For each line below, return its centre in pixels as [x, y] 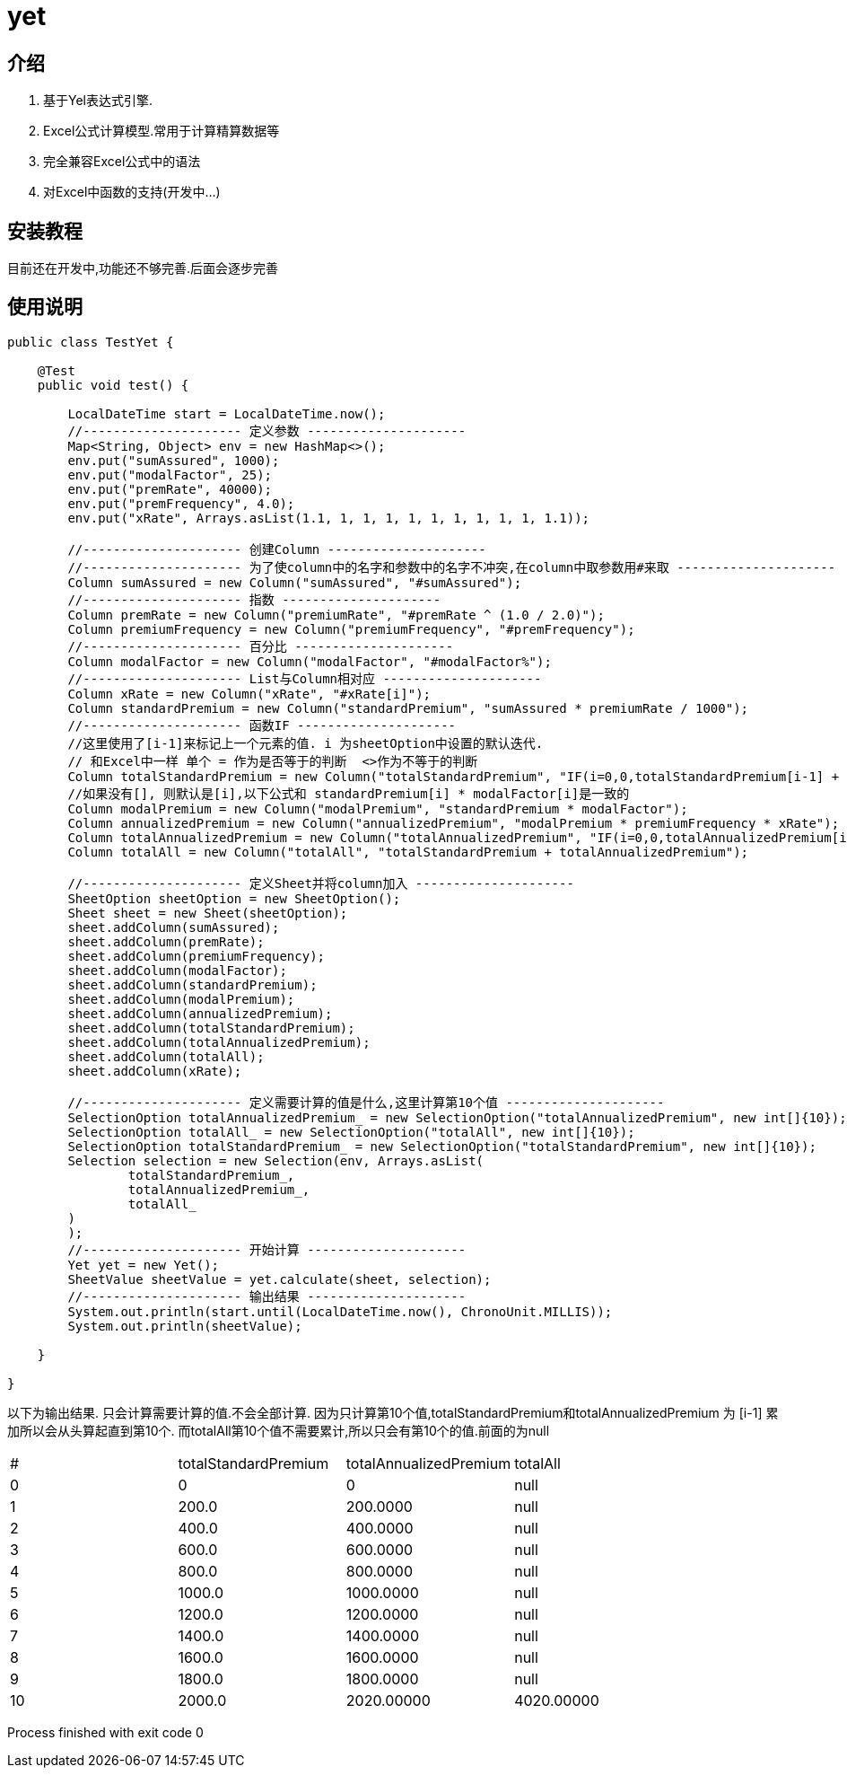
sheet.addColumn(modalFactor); [177, 970]
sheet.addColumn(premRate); [166, 941]
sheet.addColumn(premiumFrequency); [196, 956]
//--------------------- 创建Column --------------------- [277, 549]
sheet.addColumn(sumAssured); [174, 927]
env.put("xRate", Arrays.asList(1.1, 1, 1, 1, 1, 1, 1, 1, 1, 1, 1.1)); [329, 518]
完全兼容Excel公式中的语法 [122, 162]
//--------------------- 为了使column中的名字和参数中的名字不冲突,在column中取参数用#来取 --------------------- [452, 567]
